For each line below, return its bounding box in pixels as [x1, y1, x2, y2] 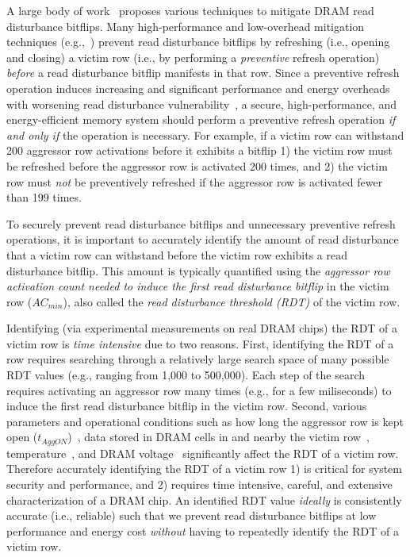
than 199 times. [6, 189, 82, 206]
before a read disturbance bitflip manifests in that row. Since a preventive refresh [6, 64, 400, 81]
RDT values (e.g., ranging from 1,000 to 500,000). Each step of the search [6, 367, 366, 383]
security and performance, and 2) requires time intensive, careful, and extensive [6, 476, 393, 493]
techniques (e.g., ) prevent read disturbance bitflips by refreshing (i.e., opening [6, 33, 390, 50]
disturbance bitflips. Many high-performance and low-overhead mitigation [6, 17, 365, 34]
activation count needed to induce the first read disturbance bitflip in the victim [6, 278, 389, 294]
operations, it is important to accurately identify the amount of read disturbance [6, 231, 399, 248]
